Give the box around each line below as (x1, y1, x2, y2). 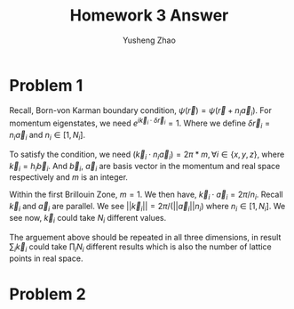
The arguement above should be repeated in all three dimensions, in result (9, 232, 282, 242)
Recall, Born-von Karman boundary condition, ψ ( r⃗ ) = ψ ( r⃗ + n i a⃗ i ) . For (9, 104, 273, 118)
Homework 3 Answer (69, 5, 229, 26)
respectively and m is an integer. (9, 172, 129, 183)
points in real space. (9, 253, 83, 264)
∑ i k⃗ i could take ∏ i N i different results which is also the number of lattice (9, 241, 273, 254)
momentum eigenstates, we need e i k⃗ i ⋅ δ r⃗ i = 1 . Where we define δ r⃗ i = (9, 117, 271, 130)
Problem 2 (9, 284, 86, 304)
